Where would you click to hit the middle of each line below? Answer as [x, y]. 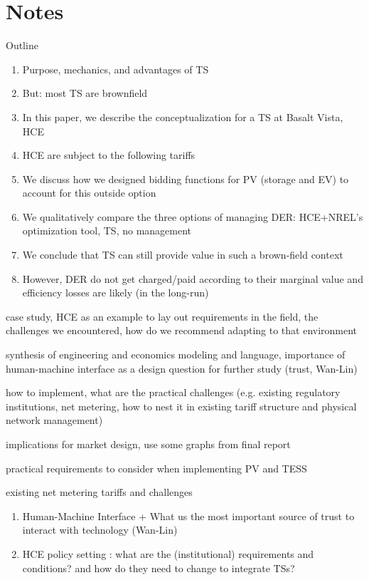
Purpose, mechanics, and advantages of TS [116, 69]
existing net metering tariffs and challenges [99, 492]
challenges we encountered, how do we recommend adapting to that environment [182, 330]
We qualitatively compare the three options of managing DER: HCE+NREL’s [193, 216]
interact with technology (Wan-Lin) [100, 530]
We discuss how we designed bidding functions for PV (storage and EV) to [186, 178]
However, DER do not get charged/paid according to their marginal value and [193, 278]
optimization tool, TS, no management [107, 231]
